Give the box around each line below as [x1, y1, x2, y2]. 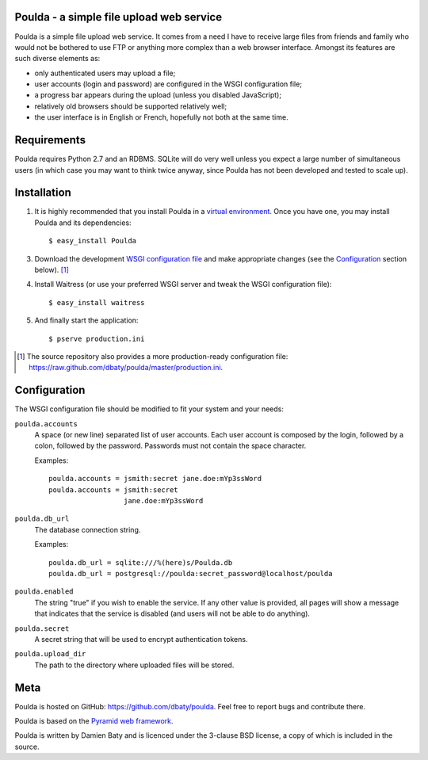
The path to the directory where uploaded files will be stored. [34, 660, 235, 670]
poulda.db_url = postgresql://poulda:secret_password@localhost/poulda [48, 569, 333, 578]
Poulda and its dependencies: [34, 218, 132, 227]
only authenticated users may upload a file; [34, 68, 176, 78]
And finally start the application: [34, 315, 139, 325]
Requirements [14, 133, 86, 147]
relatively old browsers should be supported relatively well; [34, 101, 227, 111]
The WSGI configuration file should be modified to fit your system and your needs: [14, 404, 285, 414]
